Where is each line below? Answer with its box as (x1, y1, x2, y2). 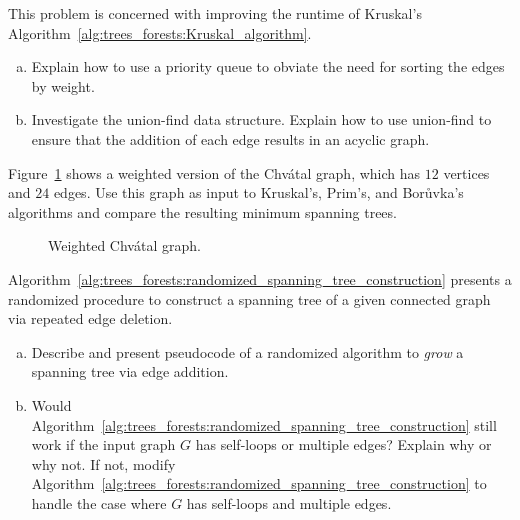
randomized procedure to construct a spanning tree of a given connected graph (8, 288, 491, 309)
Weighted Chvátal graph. (48, 235, 201, 256)
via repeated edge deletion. (8, 308, 173, 329)
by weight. (31, 75, 95, 96)
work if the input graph (31, 434, 176, 455)
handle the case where (31, 492, 167, 513)
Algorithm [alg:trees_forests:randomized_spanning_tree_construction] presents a (8, 268, 512, 289)
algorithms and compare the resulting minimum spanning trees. (8, 201, 397, 222)
